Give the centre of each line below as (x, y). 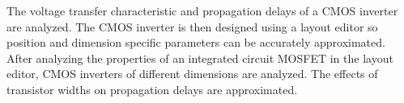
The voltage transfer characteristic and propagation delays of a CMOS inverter (202, 10)
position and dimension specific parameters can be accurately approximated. (196, 42)
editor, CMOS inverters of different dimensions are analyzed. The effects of (192, 74)
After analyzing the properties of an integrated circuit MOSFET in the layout (200, 58)
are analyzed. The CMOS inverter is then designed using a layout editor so (192, 26)
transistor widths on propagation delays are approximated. (152, 89)
